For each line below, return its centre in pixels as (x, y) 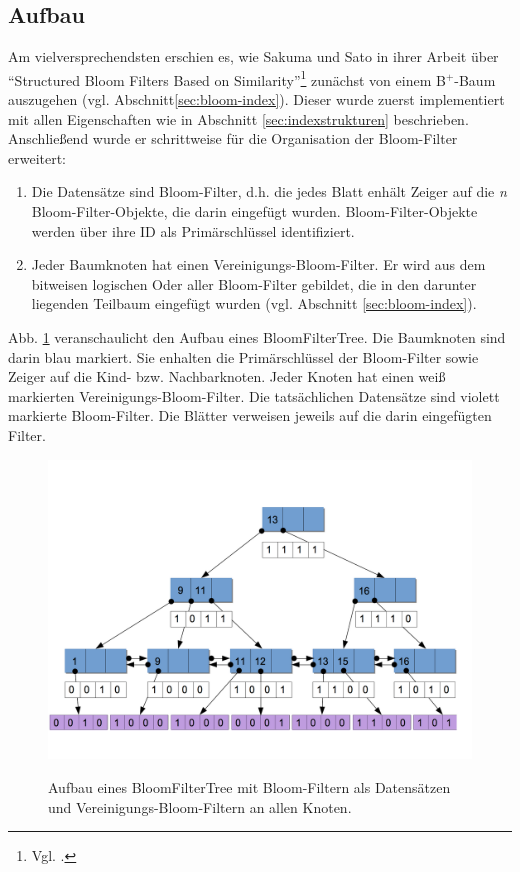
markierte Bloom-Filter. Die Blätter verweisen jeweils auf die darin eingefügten (250, 415)
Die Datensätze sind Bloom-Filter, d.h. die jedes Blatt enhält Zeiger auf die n (269, 191)
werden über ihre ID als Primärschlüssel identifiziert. (193, 230)
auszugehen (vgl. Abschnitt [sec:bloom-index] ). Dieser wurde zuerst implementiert (256, 99)
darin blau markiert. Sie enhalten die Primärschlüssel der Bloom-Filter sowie (243, 356)
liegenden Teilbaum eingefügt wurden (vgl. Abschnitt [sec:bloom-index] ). (254, 303)
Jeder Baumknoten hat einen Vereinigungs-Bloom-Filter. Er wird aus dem (258, 264)
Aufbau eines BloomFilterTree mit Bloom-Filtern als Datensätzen (249, 786)
